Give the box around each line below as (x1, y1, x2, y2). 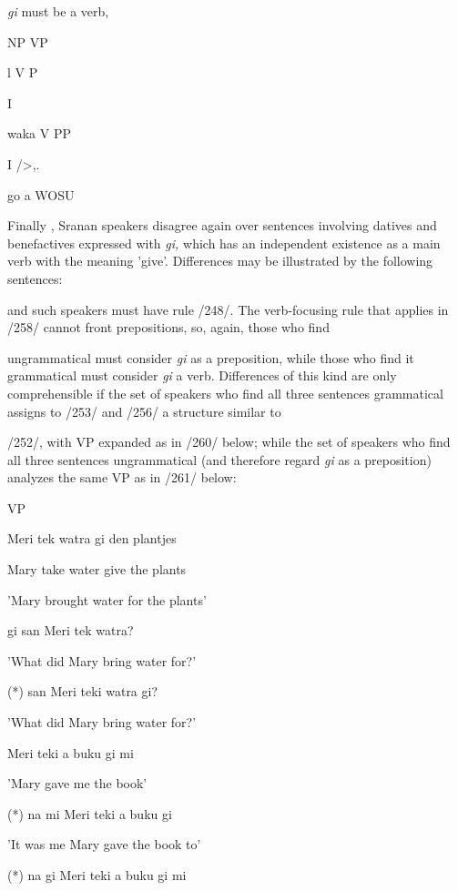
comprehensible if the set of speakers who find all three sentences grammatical (7, 383, 443, 402)
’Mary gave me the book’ (7, 774, 148, 793)
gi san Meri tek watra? (7, 621, 134, 640)
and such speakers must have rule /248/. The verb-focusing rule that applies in (7, 299, 449, 319)
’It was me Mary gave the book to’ (7, 835, 201, 854)
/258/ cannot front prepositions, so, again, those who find (7, 318, 330, 337)
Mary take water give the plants (7, 560, 187, 579)
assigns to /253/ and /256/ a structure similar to (7, 401, 281, 420)
